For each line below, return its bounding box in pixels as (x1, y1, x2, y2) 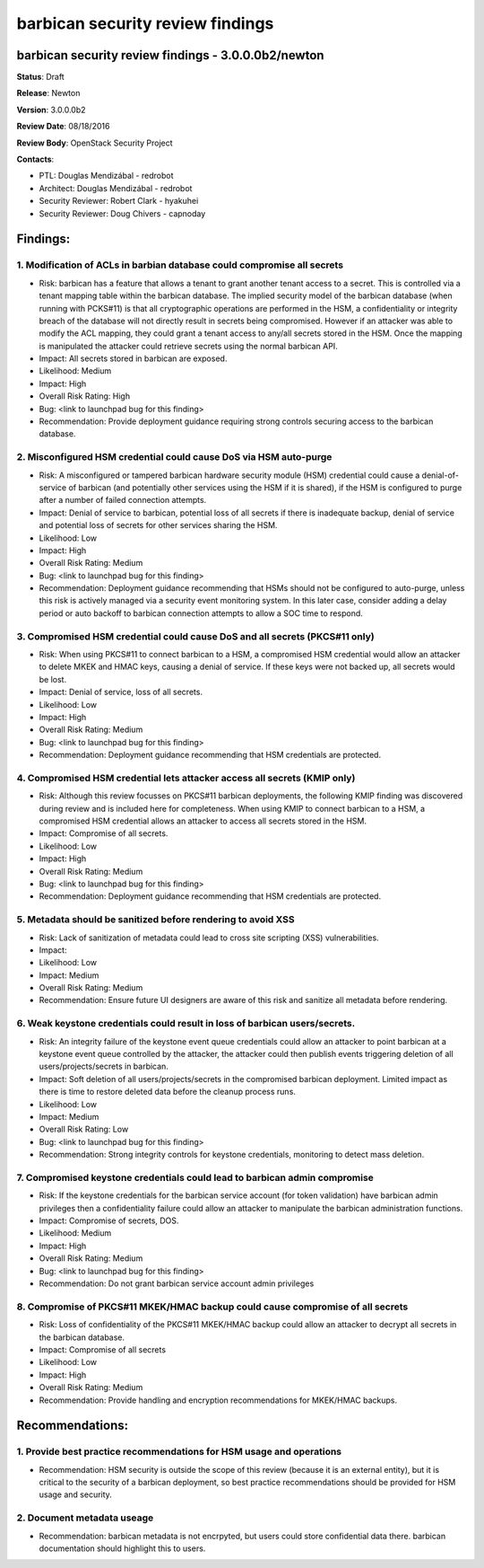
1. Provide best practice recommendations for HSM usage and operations (16, 1446, 342, 1458)
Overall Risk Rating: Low (39, 1123, 129, 1135)
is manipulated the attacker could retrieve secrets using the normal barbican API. (39, 340, 338, 351)
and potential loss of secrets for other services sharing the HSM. (39, 520, 278, 531)
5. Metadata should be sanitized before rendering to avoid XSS (16, 913, 295, 926)
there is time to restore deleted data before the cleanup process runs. (39, 1087, 296, 1097)
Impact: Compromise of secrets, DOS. (39, 1215, 179, 1226)
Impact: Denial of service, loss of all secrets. (39, 687, 203, 698)
